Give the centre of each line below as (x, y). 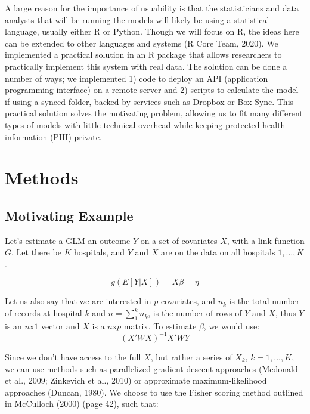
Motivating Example (69, 215)
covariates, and (188, 301)
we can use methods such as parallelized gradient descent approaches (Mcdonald (151, 368)
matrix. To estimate (160, 325)
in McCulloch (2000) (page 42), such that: (82, 404)
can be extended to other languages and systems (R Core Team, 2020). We (142, 43)
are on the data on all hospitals (218, 252)
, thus (286, 313)
